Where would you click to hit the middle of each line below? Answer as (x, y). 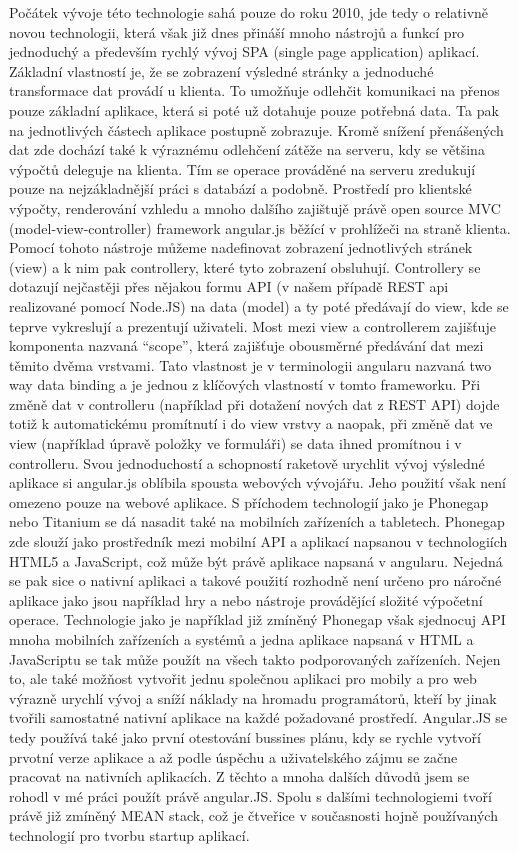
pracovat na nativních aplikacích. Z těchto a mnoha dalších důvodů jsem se (239, 776)
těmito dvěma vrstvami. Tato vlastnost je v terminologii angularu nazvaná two (250, 364)
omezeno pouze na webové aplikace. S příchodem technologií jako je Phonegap (249, 501)
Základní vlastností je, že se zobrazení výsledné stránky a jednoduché (221, 70)
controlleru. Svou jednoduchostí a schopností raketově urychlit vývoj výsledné (247, 462)
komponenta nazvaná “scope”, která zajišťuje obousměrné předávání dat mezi (246, 345)
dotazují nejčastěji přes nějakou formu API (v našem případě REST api (229, 286)
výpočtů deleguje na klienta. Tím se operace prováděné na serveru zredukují (242, 168)
